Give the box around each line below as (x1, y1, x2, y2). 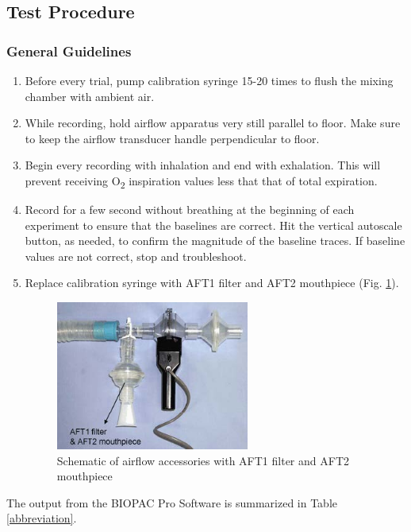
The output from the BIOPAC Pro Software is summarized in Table (6, 494, 338, 511)
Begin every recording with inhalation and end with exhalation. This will (25, 157, 381, 173)
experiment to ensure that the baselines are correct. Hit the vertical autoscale (25, 216, 402, 233)
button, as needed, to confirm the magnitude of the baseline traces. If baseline (25, 232, 405, 249)
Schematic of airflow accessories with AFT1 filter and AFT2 (56, 452, 349, 468)
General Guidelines (6, 41, 132, 60)
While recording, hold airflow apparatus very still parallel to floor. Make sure (25, 115, 401, 131)
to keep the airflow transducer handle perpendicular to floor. (25, 130, 320, 146)
